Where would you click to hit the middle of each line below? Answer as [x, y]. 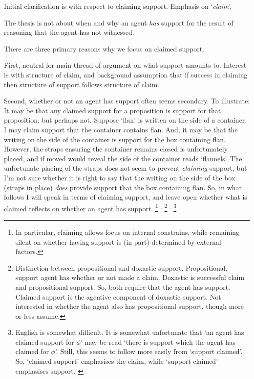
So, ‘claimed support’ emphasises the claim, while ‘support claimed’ [117, 361]
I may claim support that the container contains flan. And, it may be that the [121, 129]
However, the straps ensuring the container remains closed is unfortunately [116, 149]
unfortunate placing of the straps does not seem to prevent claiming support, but [126, 168]
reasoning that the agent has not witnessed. [69, 32]
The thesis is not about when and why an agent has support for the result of [119, 22]
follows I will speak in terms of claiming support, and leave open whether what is [126, 197]
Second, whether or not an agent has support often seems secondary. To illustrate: [127, 101]
